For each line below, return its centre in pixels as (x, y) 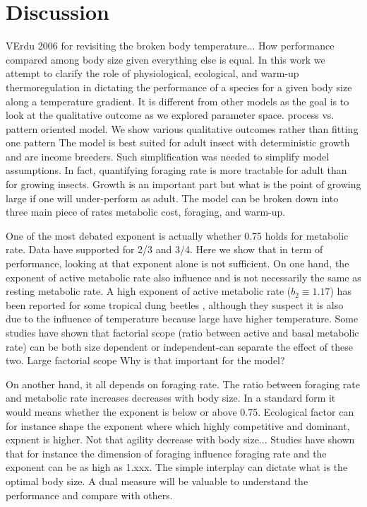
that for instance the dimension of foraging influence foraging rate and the (166, 453)
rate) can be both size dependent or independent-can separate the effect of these (179, 346)
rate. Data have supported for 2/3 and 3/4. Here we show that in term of (164, 249)
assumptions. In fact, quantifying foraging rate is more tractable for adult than (176, 170)
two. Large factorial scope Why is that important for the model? (145, 360)
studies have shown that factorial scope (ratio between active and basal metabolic (182, 332)
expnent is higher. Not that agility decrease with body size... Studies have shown (180, 439)
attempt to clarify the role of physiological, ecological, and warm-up (152, 73)
